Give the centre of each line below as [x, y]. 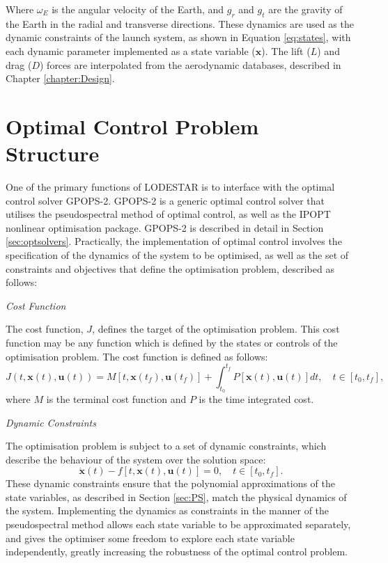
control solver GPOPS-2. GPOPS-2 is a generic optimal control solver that [165, 200]
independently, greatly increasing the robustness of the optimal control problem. [177, 552]
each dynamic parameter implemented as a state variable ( [131, 50]
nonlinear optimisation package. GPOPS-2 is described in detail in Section [165, 227]
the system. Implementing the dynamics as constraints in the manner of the [168, 510]
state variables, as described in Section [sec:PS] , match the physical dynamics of [176, 497]
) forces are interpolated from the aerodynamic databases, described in [190, 64]
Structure [53, 153]
